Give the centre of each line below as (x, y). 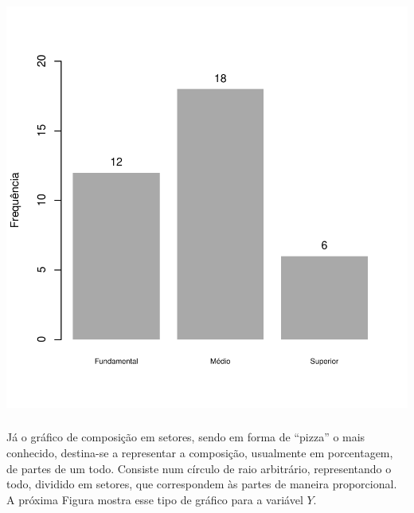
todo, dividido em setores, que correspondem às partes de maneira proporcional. (202, 484)
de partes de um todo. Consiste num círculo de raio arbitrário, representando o (199, 468)
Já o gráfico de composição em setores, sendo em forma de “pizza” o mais (186, 437)
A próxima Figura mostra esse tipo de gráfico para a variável (155, 499)
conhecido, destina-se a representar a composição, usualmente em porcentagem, (200, 453)
